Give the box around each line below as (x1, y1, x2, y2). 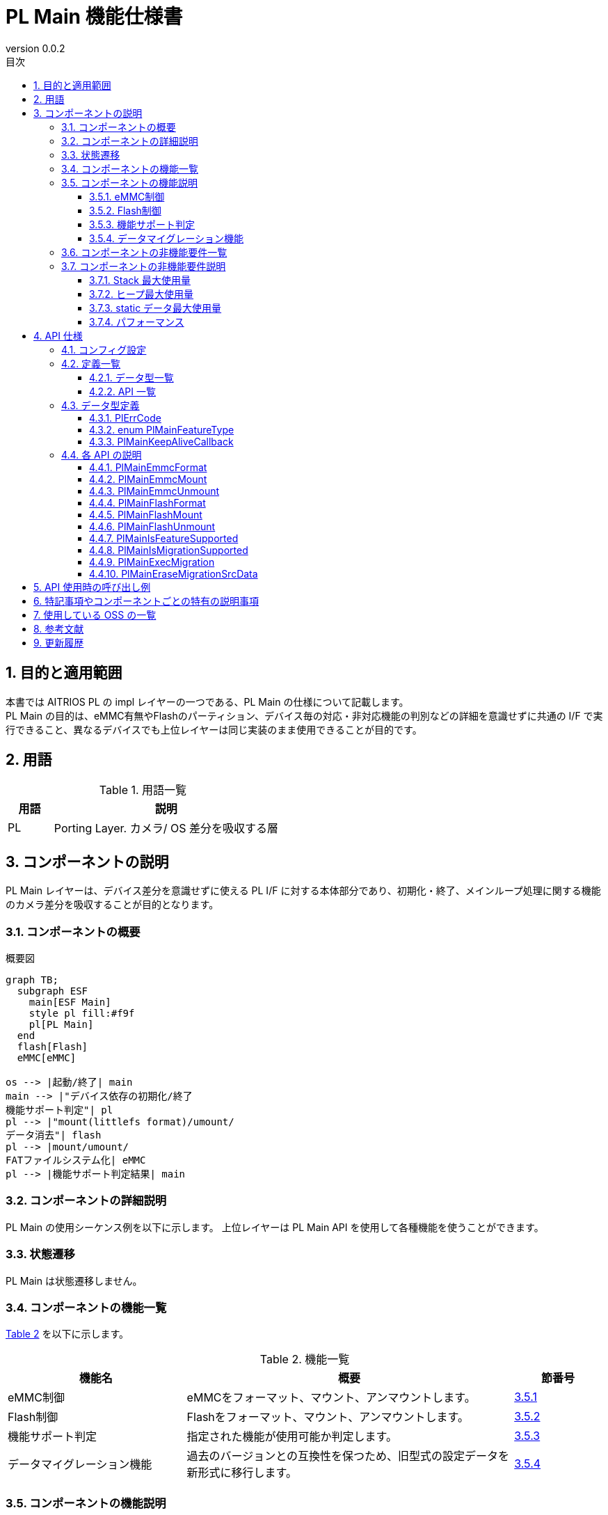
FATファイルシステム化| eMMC (6, 1155, 146, 1166)
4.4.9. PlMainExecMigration (89, 555, 215, 568)
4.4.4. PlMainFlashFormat (89, 496, 206, 509)
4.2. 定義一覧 (61, 357, 121, 370)
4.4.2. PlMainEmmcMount (89, 473, 207, 485)
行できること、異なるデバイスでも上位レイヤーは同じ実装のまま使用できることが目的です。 (6, 723, 422, 736)
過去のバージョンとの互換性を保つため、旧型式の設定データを (186, 1449, 510, 1464)
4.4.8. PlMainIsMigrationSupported (89, 544, 248, 556)
